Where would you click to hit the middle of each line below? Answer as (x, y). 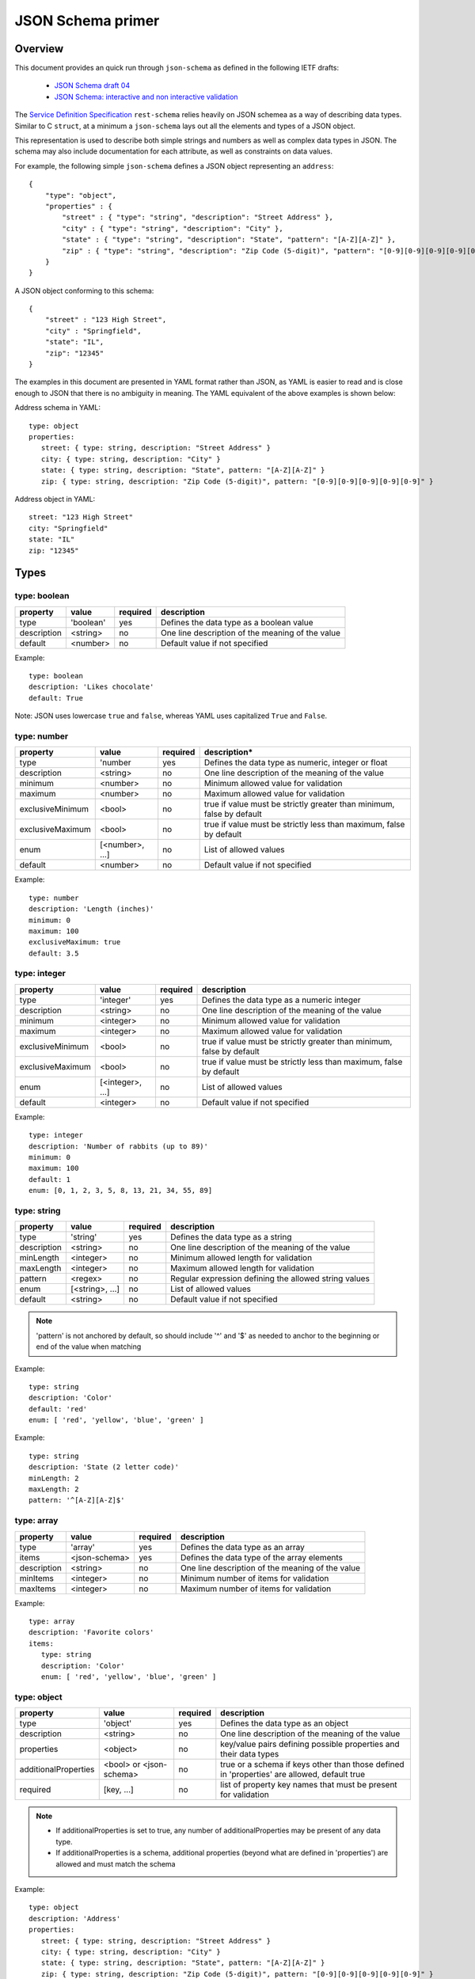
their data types (250, 1754)
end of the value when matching (89, 1347)
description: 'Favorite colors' (91, 1632)
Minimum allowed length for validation (241, 1258)
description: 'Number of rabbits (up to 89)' (119, 1146)
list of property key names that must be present (309, 1785)
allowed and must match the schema (116, 1863)
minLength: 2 (54, 1478)
